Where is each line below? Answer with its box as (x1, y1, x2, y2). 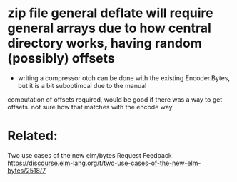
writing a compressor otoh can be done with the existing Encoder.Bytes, (17, 73, 231, 82)
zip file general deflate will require (7, 5, 214, 21)
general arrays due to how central (7, 20, 212, 36)
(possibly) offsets (7, 50, 116, 67)
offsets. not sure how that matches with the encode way (7, 102, 173, 111)
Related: (7, 128, 59, 144)
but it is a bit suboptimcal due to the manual (17, 81, 147, 90)
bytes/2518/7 (7, 166, 46, 175)
